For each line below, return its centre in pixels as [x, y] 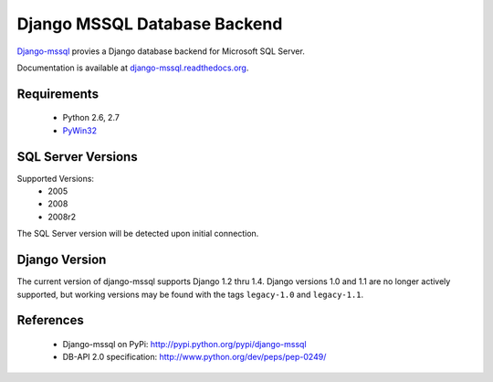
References [50, 320]
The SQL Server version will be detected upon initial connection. [138, 234]
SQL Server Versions [77, 157]
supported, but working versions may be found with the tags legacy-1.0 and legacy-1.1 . [190, 294]
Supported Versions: [56, 178]
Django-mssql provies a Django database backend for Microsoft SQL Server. [161, 51]
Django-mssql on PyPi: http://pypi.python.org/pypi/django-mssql [184, 344]
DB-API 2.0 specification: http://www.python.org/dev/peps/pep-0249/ [194, 357]
